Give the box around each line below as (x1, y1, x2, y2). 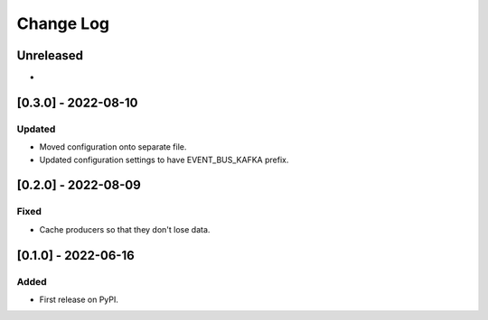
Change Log (16, 14, 110, 33)
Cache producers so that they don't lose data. (39, 224, 211, 234)
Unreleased (16, 48, 84, 63)
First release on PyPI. (39, 294, 119, 305)
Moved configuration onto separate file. (39, 142, 187, 152)
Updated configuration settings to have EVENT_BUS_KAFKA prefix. (39, 154, 289, 165)
